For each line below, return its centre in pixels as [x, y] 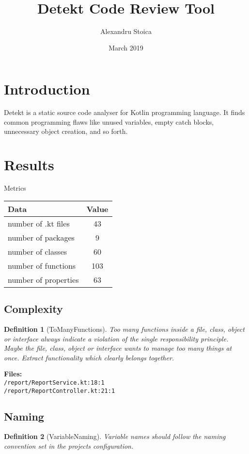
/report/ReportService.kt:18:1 [54, 382]
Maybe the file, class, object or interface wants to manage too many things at [118, 348]
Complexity [33, 309]
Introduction [47, 89]
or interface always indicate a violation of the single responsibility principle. [116, 338]
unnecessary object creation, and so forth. [66, 131]
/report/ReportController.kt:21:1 [60, 391]
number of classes [38, 251]
